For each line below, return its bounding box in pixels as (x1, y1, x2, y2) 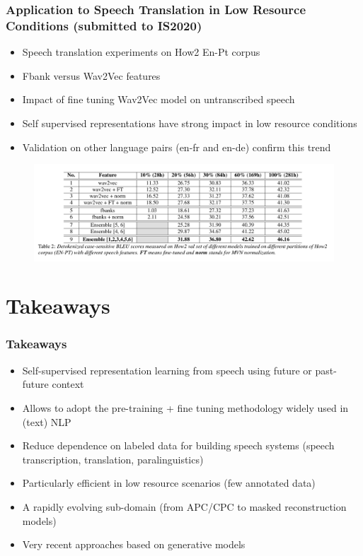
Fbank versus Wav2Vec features (22, 68, 161, 83)
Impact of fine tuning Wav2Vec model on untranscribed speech (22, 92, 295, 107)
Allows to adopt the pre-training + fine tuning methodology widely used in (22, 400, 349, 415)
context (52, 377, 84, 391)
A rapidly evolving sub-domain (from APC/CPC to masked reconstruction (22, 499, 347, 514)
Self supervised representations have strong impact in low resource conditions (22, 115, 357, 130)
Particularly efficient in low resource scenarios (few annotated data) (22, 475, 316, 490)
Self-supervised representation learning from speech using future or (22, 362, 312, 377)
